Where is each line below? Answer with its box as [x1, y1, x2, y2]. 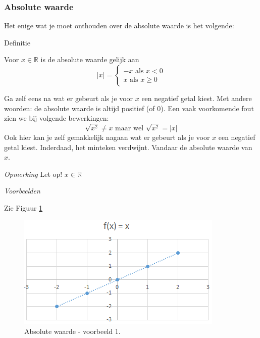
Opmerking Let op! [4, 168, 63, 179]
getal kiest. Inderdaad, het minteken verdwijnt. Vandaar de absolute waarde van [4, 141, 252, 152]
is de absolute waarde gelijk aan [40, 54, 139, 65]
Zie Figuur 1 [4, 202, 43, 213]
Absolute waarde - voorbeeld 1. [24, 326, 121, 336]
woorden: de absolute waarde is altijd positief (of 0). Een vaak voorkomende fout [4, 103, 254, 113]
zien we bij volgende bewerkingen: [4, 113, 109, 123]
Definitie [4, 37, 30, 47]
